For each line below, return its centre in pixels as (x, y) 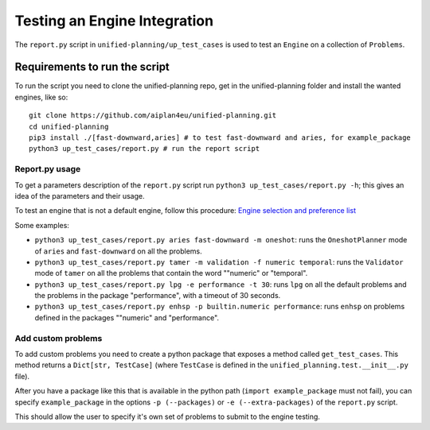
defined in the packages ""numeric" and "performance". (127, 317)
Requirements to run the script (92, 67)
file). (22, 376)
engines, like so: (41, 97)
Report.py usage (48, 169)
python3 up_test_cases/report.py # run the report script (145, 149)
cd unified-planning (69, 126)
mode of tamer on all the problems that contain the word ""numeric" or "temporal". (171, 273)
